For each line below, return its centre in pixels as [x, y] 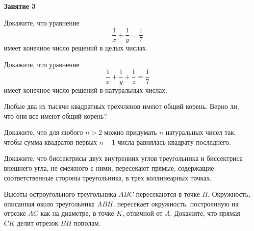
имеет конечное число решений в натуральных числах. [86, 90]
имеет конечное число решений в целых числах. [76, 48]
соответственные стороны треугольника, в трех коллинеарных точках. [108, 177]
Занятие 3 [20, 6]
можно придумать [130, 132]
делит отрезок [38, 223]
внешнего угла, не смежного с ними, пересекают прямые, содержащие [109, 168]
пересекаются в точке [168, 194]
